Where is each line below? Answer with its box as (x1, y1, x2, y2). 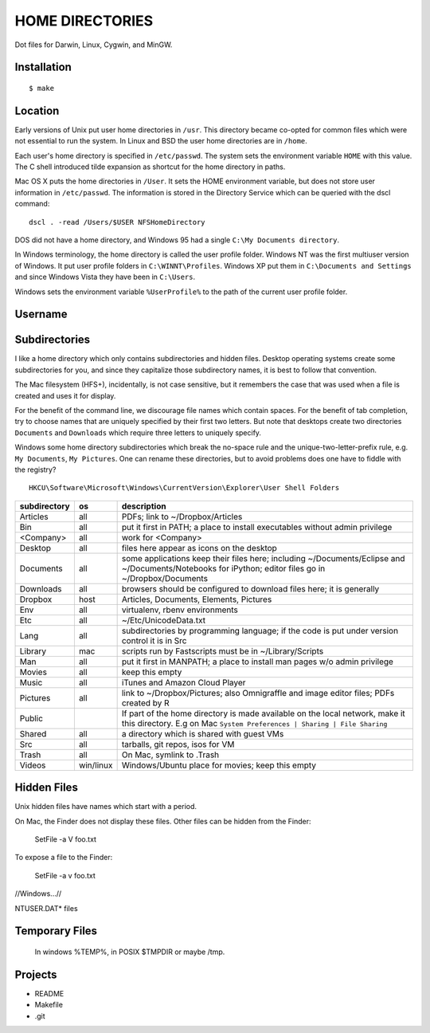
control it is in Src (121, 634, 187, 646)
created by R (121, 697, 170, 709)
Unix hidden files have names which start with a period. (14, 802, 197, 811)
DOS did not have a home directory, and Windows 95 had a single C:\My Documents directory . (14, 235, 340, 245)
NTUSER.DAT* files (14, 903, 79, 913)
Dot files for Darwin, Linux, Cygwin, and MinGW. (14, 40, 173, 49)
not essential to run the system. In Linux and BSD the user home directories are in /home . (14, 136, 308, 146)
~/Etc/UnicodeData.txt (121, 615, 206, 626)
